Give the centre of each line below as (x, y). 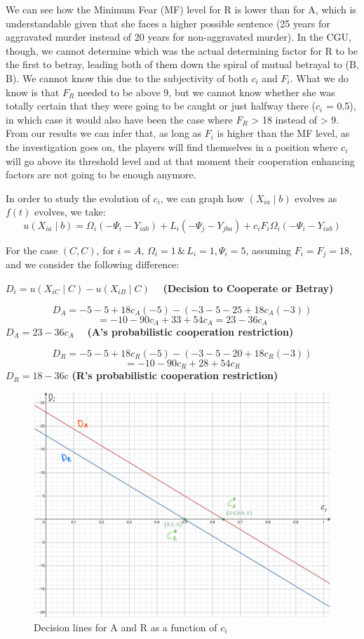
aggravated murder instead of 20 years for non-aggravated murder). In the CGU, (178, 37)
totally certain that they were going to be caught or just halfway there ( (161, 106)
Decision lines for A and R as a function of (126, 627)
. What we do (319, 78)
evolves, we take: (70, 212)
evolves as (316, 198)
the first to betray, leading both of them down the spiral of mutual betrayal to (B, (182, 64)
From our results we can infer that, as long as (104, 133)
